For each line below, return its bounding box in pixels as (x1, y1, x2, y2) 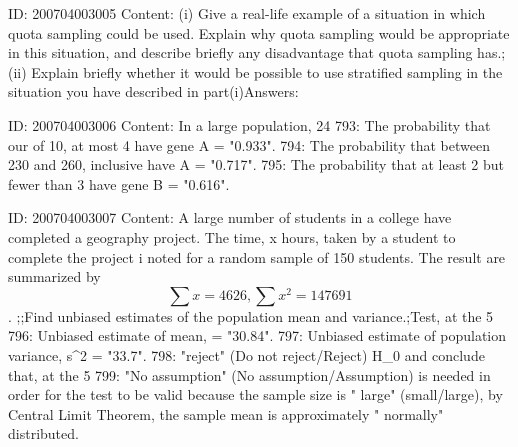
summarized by (8, 266, 101, 287)
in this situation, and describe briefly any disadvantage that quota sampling (8, 42, 473, 63)
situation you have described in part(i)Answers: (8, 81, 299, 102)
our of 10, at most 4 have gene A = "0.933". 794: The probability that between (8, 134, 490, 155)
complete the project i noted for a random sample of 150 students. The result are (8, 246, 506, 267)
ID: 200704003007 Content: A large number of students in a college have (8, 207, 452, 228)
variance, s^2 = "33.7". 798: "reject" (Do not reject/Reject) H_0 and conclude (8, 344, 485, 365)
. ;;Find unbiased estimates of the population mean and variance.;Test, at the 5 (8, 305, 494, 326)
